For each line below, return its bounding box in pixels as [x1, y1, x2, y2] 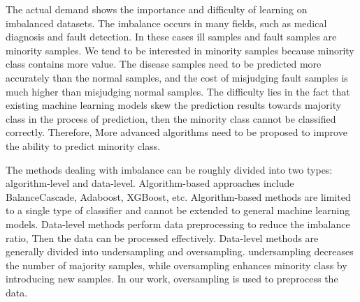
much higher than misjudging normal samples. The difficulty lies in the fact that [6, 84, 350, 98]
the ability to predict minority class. [6, 138, 161, 153]
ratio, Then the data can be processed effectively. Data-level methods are [6, 230, 319, 245]
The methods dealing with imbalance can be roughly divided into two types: [6, 162, 333, 176]
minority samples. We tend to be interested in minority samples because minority [6, 43, 354, 57]
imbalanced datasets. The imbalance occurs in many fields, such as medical [6, 15, 327, 30]
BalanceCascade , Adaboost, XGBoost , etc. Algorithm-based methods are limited [6, 189, 351, 204]
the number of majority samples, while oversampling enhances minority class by [6, 257, 347, 272]
